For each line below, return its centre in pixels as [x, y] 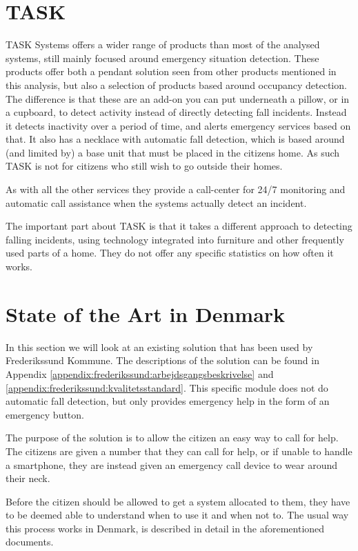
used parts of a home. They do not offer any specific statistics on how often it [170, 253]
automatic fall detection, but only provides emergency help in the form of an [168, 401]
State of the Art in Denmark [146, 313]
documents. [30, 542]
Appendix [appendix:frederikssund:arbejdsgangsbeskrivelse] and [140, 373]
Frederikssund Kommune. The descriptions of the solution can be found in [162, 360]
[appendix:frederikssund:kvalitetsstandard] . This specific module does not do [167, 387]
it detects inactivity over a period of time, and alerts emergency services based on [178, 125]
